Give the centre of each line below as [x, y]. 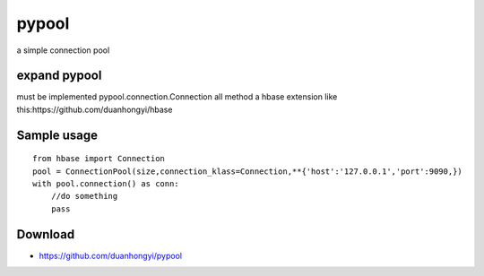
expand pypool [59, 76]
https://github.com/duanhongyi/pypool [111, 255]
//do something [84, 196]
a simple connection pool [63, 50]
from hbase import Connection [99, 159]
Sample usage [57, 135]
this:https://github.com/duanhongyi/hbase [95, 109]
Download [46, 234]
